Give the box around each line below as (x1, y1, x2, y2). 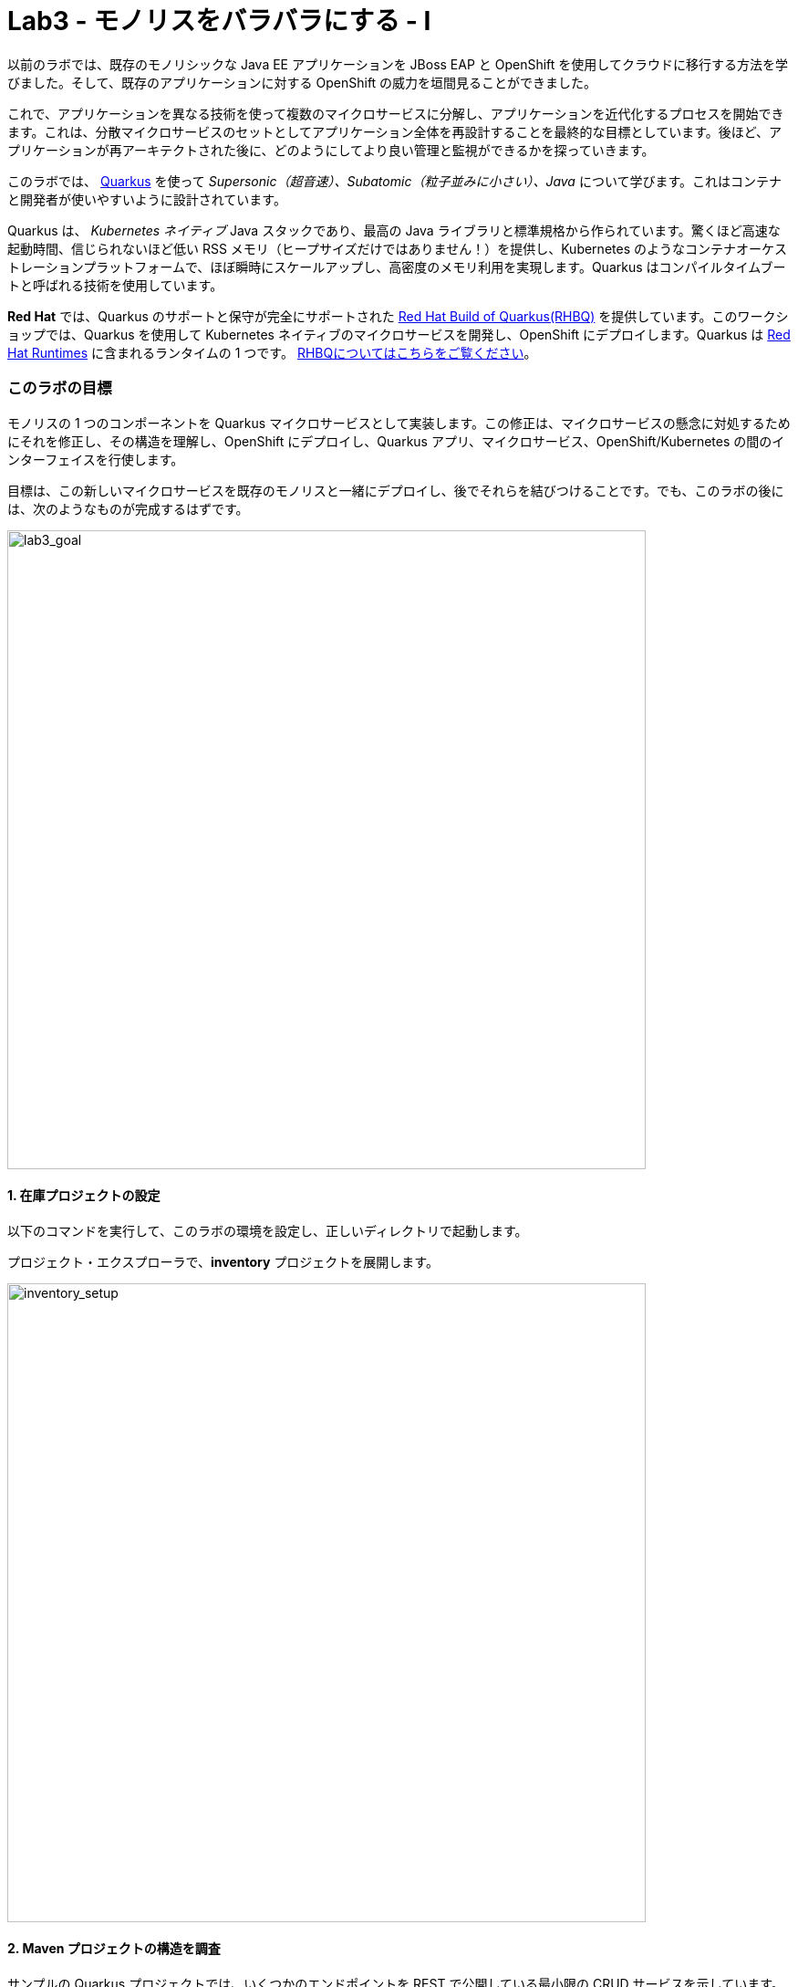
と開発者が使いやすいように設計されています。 (7, 191, 286, 207)
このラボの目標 (7, 379, 112, 398)
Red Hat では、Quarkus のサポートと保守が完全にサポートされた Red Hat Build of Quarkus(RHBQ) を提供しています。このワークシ (7, 308, 789, 324)
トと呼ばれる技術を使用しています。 (7, 277, 223, 293)
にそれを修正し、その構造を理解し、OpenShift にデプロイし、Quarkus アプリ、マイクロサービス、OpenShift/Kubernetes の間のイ (7, 433, 785, 449)
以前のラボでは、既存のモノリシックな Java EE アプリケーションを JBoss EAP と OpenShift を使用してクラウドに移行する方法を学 (7, 56, 788, 72)
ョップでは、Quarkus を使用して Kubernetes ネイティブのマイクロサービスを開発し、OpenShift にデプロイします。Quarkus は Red (7, 326, 791, 342)
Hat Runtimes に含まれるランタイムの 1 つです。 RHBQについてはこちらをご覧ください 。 (7, 344, 537, 361)
